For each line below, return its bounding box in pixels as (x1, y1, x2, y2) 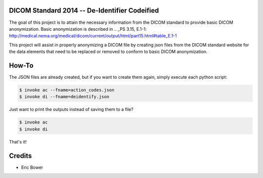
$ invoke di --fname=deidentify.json (19, 94, 110, 100)
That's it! (9, 139, 27, 144)
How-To (9, 61, 34, 70)
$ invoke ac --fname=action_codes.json (19, 87, 114, 92)
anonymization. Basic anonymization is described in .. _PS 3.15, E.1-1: (9, 26, 147, 32)
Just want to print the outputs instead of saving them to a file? (9, 107, 133, 112)
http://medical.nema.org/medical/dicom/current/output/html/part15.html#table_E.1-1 (9, 33, 177, 39)
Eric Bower (21, 164, 43, 170)
